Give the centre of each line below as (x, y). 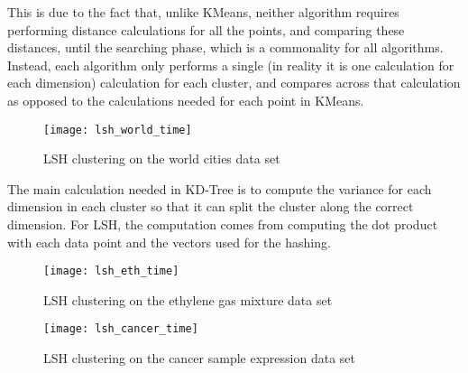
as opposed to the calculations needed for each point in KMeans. (186, 100)
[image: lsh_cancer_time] (121, 329)
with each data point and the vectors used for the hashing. (169, 242)
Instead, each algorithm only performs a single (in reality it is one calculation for (231, 65)
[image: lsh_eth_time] (111, 271)
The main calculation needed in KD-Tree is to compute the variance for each (220, 188)
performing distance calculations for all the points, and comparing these (206, 29)
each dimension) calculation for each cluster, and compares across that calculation (234, 83)
